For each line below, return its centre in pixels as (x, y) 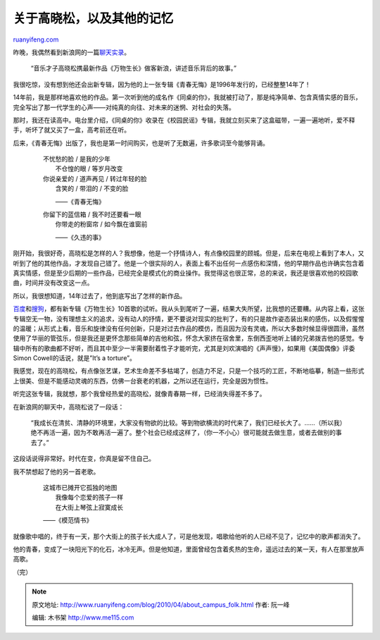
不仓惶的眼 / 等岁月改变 (89, 168)
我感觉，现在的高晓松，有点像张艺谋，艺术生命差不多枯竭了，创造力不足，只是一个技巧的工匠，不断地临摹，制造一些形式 (189, 371)
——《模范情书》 (68, 520)
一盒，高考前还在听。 (99, 130)
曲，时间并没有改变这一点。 (53, 283)
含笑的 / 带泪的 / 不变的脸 (92, 189)
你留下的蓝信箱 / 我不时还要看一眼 (92, 214)
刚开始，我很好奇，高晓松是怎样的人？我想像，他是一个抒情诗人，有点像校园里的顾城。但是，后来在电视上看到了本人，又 (189, 253)
